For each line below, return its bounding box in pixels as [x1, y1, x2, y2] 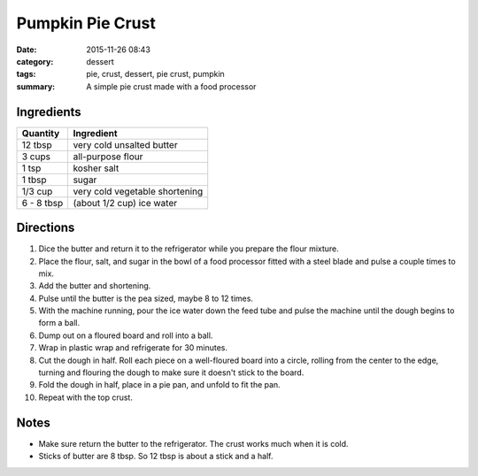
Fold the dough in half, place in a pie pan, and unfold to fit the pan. [38, 380, 281, 390]
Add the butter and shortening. [38, 280, 151, 291]
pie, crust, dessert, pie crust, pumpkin [86, 69, 225, 80]
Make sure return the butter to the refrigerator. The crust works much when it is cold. [38, 438, 349, 449]
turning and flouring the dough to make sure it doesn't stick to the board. [38, 367, 305, 378]
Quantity [21, 127, 60, 139]
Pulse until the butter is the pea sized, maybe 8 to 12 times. [38, 293, 254, 303]
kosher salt [73, 162, 119, 174]
